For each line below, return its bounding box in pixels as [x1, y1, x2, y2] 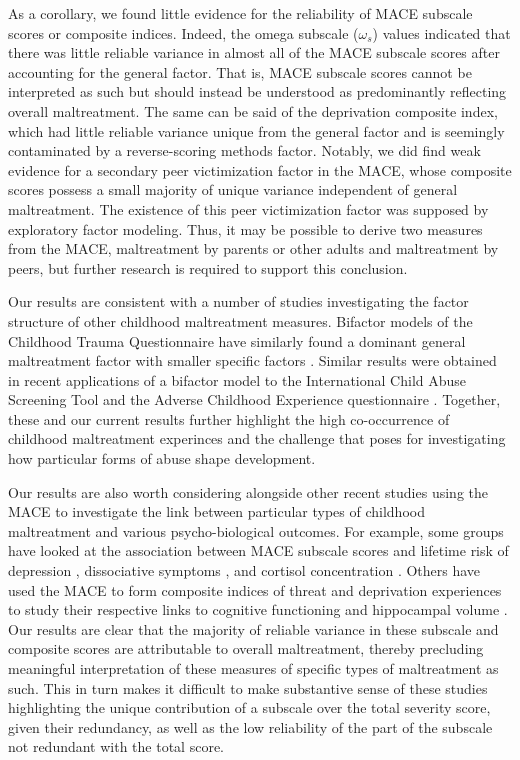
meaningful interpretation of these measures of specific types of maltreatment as [8, 658, 499, 678]
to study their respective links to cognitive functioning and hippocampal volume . [8, 599, 508, 620]
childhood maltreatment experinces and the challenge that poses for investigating [8, 428, 506, 449]
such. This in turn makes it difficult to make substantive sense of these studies [8, 677, 488, 698]
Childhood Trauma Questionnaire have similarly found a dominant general [8, 330, 466, 351]
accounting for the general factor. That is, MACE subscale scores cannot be [8, 61, 472, 82]
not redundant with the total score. [8, 736, 225, 757]
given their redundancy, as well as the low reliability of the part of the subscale [8, 716, 493, 737]
